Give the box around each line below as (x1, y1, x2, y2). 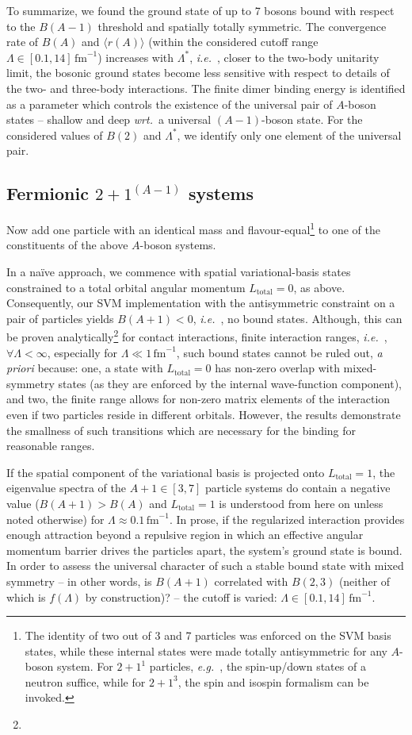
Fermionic (6, 181, 89, 206)
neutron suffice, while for (25, 673, 146, 690)
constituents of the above (6, 237, 128, 253)
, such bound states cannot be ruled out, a (176, 344, 383, 360)
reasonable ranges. (6, 437, 95, 454)
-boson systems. (139, 237, 216, 253)
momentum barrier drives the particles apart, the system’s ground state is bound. (6, 541, 402, 558)
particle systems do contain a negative (204, 479, 391, 496)
